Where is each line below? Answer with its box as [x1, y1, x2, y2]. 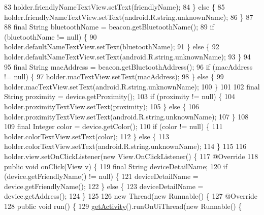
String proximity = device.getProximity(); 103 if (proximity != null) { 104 [4, 91, 236, 102]
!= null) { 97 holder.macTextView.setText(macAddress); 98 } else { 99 [4, 71, 224, 82]
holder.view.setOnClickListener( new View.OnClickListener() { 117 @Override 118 [4, 150, 258, 161]
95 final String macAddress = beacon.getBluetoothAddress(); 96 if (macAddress [4, 61, 253, 72]
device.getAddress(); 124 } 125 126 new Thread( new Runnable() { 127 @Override [4, 191, 258, 201]
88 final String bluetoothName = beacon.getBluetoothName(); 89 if [4, 21, 214, 32]
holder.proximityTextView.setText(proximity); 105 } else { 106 [4, 101, 200, 111]
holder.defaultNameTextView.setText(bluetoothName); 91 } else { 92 [4, 41, 219, 52]
